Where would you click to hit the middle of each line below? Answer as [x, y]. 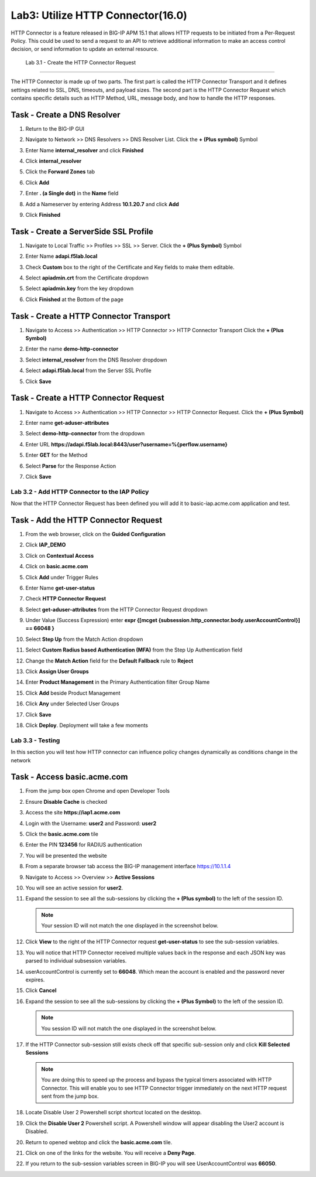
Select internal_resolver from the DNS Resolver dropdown [96, 360]
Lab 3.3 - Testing [35, 740]
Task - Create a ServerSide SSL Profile [82, 231]
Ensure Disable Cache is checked [66, 801]
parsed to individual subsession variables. [76, 961]
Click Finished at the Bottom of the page [75, 299]
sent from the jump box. [70, 1096]
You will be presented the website [66, 855]
